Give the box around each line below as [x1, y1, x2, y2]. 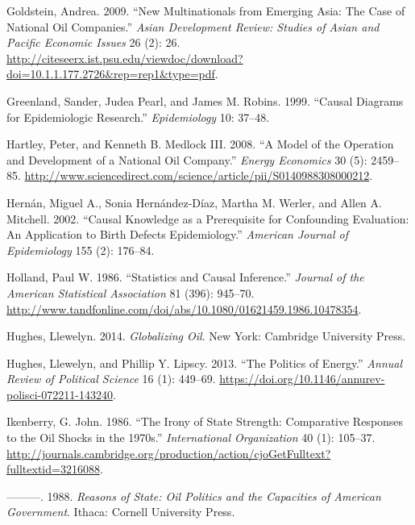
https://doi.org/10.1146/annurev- [219, 370, 385, 387]
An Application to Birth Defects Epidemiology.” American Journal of [6, 226, 348, 243]
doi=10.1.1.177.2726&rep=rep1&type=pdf [6, 65, 215, 82]
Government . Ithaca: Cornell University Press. [6, 503, 235, 520]
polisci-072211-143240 [6, 385, 113, 402]
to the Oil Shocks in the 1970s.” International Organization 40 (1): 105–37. [6, 429, 376, 446]
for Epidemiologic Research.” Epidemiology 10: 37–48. [6, 108, 270, 125]
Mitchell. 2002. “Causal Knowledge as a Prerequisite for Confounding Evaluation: [6, 210, 409, 227]
